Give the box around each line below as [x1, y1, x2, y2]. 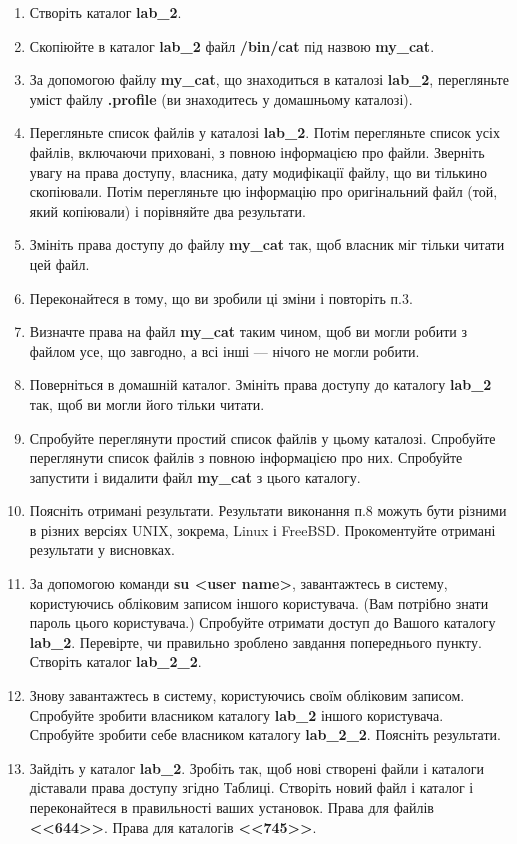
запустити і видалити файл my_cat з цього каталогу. [29, 466, 361, 487]
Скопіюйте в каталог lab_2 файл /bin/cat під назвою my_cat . [29, 35, 435, 56]
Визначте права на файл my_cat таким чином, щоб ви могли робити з [29, 321, 467, 342]
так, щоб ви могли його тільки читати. [29, 393, 265, 414]
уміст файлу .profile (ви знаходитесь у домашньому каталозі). [29, 88, 413, 109]
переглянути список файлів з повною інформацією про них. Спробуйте [29, 447, 463, 468]
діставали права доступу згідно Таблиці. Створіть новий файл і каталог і [29, 777, 474, 798]
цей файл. [29, 253, 90, 274]
